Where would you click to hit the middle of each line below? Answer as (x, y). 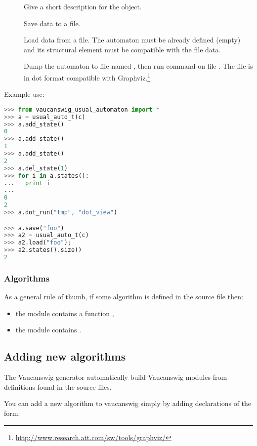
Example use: (24, 94)
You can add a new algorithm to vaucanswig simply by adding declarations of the (128, 403)
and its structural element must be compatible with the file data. (122, 49)
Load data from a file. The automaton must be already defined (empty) (132, 40)
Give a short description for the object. (83, 6)
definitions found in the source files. (58, 386)
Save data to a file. (52, 23)
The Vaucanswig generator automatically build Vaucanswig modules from (116, 377)
